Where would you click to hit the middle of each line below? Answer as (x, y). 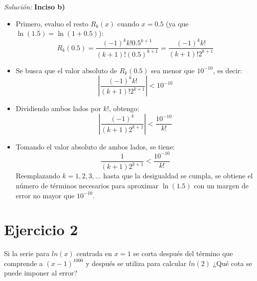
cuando (128, 23)
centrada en (94, 253)
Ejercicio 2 (41, 229)
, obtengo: (124, 108)
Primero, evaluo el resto (52, 23)
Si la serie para (27, 253)
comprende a (23, 263)
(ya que (177, 23)
